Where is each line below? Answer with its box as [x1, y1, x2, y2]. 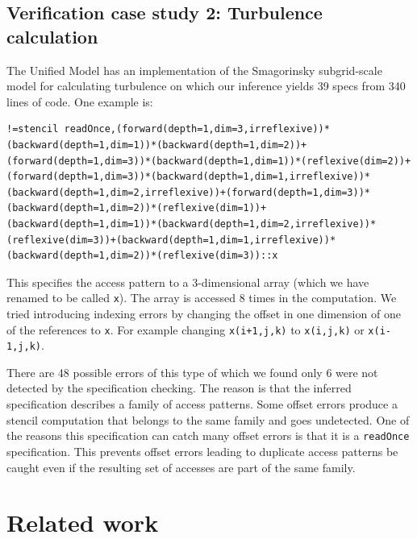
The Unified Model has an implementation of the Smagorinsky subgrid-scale [6, 61, 382, 78]
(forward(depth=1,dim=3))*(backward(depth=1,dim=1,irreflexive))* [6, 171, 371, 183]
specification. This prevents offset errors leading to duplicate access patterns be [6, 442, 398, 459]
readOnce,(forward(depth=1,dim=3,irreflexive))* [64, 123, 330, 135]
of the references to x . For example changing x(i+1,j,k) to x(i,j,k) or [6, 321, 365, 338]
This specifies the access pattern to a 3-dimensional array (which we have [6, 273, 369, 290]
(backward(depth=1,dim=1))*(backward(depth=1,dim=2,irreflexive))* [6, 218, 377, 230]
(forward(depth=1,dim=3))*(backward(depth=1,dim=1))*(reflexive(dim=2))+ [6, 155, 411, 167]
